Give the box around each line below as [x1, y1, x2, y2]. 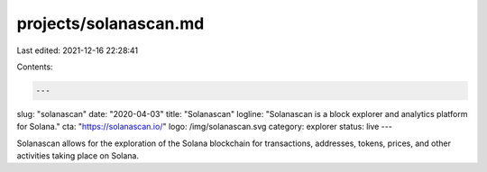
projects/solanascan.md [16, 14, 205, 33]
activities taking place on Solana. [16, 150, 140, 161]
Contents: [16, 61, 53, 72]
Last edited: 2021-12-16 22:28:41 [16, 45, 139, 56]
